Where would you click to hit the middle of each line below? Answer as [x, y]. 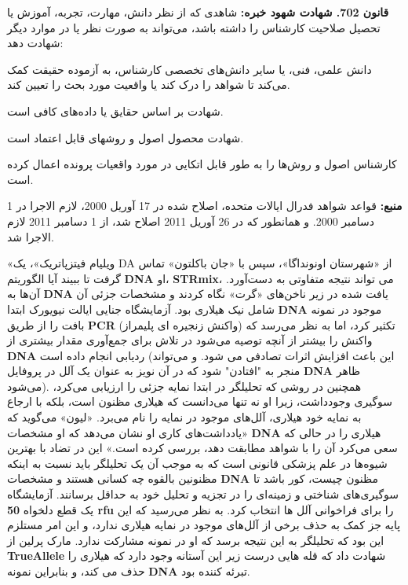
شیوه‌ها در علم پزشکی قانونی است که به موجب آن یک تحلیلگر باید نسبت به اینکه [197, 463]
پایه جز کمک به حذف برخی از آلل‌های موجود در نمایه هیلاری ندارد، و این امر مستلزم [204, 525]
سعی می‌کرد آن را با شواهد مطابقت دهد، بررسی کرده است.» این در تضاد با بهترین [202, 448]
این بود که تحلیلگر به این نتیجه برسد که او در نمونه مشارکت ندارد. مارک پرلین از [196, 540]
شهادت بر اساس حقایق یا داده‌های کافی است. [115, 110]
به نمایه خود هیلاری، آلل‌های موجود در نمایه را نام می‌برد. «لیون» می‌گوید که [184, 417]
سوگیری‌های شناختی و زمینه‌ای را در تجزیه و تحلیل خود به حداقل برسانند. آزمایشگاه [203, 494]
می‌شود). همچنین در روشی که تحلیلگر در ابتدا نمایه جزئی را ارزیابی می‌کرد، [184, 386]
